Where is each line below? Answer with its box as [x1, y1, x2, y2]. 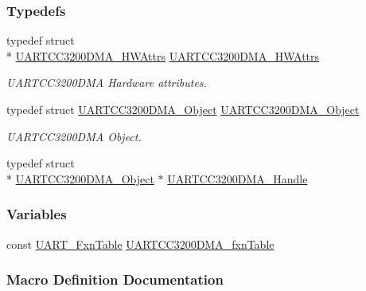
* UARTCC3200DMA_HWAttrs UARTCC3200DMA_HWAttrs [6, 47, 320, 64]
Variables [6, 204, 67, 224]
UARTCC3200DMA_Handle [167, 170, 308, 187]
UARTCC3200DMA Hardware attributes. [6, 74, 207, 91]
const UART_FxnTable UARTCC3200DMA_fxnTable [6, 235, 274, 252]
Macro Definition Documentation [6, 269, 224, 289]
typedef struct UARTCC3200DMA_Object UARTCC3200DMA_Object [6, 101, 360, 117]
